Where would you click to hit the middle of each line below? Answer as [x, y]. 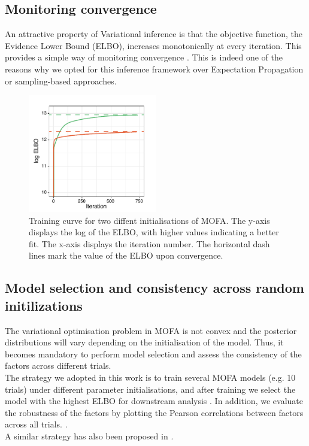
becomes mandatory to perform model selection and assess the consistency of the [153, 354]
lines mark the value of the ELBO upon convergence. [126, 255]
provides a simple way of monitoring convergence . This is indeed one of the [144, 57]
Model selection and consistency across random [154, 288]
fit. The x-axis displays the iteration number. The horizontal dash [149, 243]
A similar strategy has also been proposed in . [89, 436]
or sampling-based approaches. [61, 81]
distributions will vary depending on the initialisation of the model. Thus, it [144, 342]
